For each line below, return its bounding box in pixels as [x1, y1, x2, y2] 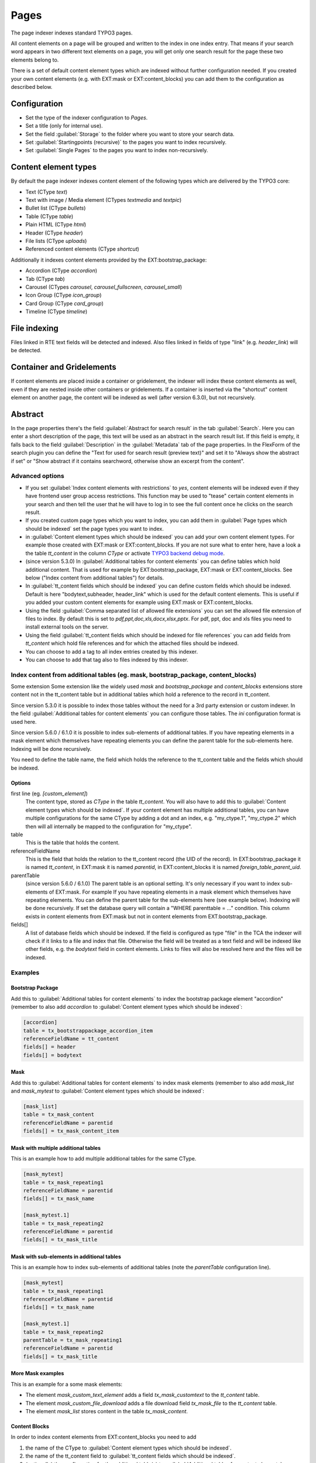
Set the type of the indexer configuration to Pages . [25, 114, 148, 121]
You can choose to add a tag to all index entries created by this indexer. [25, 648, 198, 655]
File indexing [11, 323, 59, 333]
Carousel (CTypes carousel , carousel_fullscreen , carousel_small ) [25, 283, 183, 290]
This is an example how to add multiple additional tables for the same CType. [11, 1155, 197, 1162]
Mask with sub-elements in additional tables [11, 1253, 121, 1260]
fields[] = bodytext [23, 1052, 82, 1059]
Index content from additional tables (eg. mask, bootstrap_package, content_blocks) [11, 671, 257, 679]
